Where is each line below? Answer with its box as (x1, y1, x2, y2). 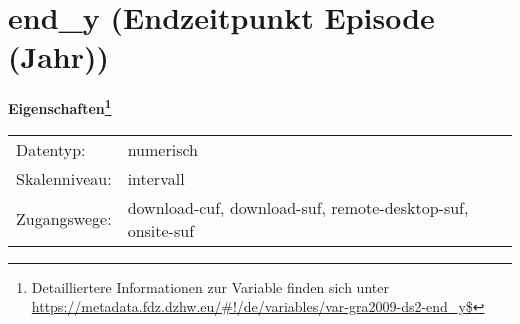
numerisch (127, 137, 198, 161)
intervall (127, 166, 185, 190)
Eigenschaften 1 (8, 95, 112, 118)
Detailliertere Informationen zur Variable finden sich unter (31, 276, 389, 297)
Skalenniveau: (16, 166, 112, 190)
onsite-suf (127, 218, 195, 242)
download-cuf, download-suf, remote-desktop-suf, (127, 195, 469, 219)
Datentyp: (16, 137, 86, 161)
